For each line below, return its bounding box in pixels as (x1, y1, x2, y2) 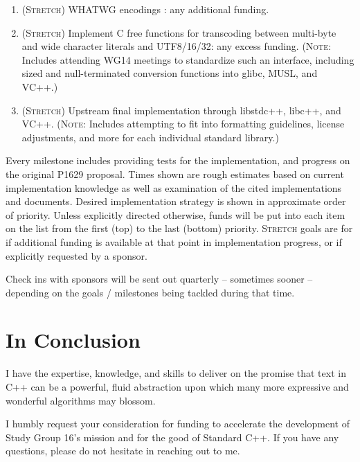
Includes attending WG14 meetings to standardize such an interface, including (21, 52, 354, 66)
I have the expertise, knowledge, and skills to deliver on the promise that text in (6, 366, 346, 380)
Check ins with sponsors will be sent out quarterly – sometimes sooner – (6, 272, 313, 286)
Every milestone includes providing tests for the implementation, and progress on (6, 153, 350, 168)
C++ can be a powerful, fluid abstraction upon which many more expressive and (6, 380, 349, 393)
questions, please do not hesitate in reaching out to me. (6, 443, 240, 458)
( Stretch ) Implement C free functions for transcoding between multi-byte (21, 25, 336, 39)
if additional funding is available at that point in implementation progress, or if (6, 234, 342, 249)
